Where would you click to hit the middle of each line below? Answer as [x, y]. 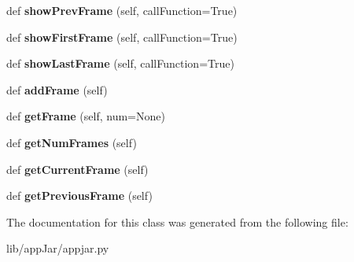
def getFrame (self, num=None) [86, 116]
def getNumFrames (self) [72, 142]
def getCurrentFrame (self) [77, 169]
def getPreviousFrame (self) [79, 196]
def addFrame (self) [57, 89]
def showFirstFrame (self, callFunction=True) [122, 37]
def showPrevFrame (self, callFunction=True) [122, 10]
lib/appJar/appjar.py [58, 248]
